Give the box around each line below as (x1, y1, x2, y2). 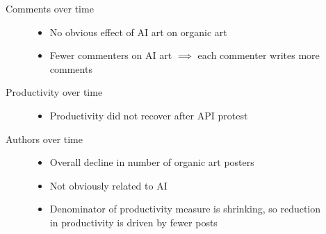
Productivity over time (6, 85, 103, 99)
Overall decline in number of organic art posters (49, 155, 254, 169)
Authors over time (6, 131, 83, 146)
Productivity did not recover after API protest (49, 108, 248, 122)
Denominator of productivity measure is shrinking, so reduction (49, 201, 321, 216)
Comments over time (6, 1, 94, 15)
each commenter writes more (197, 48, 320, 62)
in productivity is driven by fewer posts (49, 215, 218, 229)
